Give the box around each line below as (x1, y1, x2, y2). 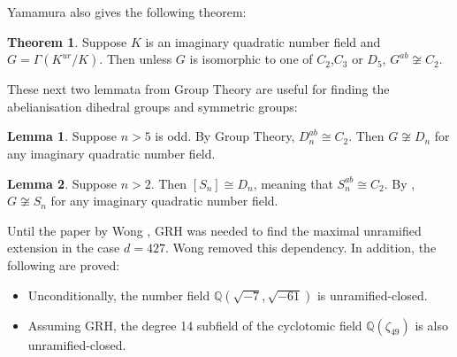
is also (415, 315, 448, 334)
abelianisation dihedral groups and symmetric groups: (7, 97, 298, 115)
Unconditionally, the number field (27, 285, 210, 304)
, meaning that (253, 174, 333, 192)
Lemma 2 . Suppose (7, 174, 117, 192)
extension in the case (7, 238, 120, 257)
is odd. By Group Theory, (155, 127, 295, 145)
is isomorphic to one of (189, 50, 313, 68)
